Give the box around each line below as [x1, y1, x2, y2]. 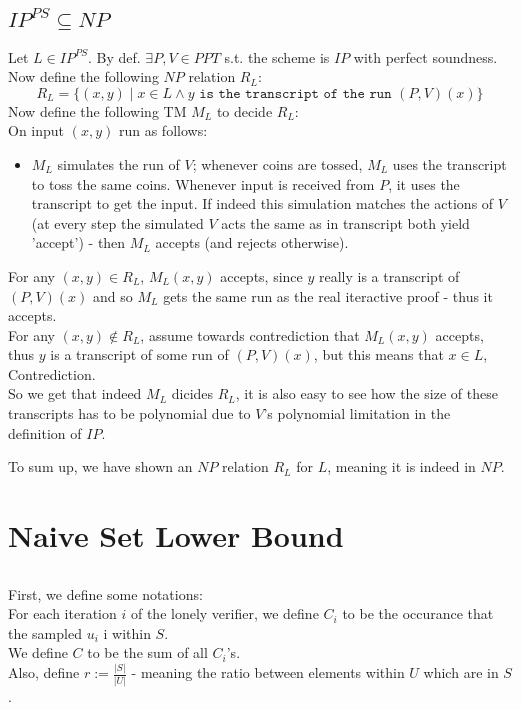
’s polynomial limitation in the [263, 403, 451, 424]
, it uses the [388, 173, 460, 194]
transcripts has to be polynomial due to [8, 403, 251, 424]
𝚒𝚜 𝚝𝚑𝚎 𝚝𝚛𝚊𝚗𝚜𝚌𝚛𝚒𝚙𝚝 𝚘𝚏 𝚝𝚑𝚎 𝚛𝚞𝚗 [199, 86, 392, 101]
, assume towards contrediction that [140, 324, 360, 345]
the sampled [8, 622, 82, 643]
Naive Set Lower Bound [8, 515, 344, 556]
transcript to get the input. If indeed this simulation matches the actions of [31, 193, 494, 214]
